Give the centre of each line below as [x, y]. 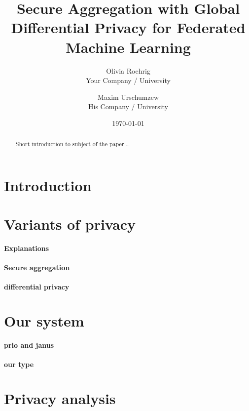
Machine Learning [128, 47]
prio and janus [29, 345]
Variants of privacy [70, 224]
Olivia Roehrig [128, 70]
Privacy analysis [60, 398]
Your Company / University [128, 80]
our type [19, 364]
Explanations [27, 248]
